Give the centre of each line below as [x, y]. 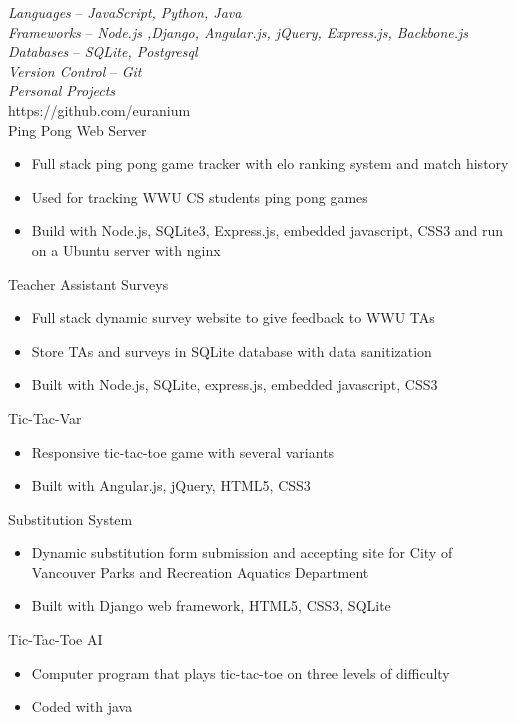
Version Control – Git [75, 70]
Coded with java [82, 706]
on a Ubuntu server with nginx [126, 249]
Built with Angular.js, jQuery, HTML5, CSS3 [171, 485]
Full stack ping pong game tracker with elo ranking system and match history [270, 163]
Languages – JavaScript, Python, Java [125, 12]
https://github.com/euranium [99, 109]
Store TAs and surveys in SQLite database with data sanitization [231, 350]
